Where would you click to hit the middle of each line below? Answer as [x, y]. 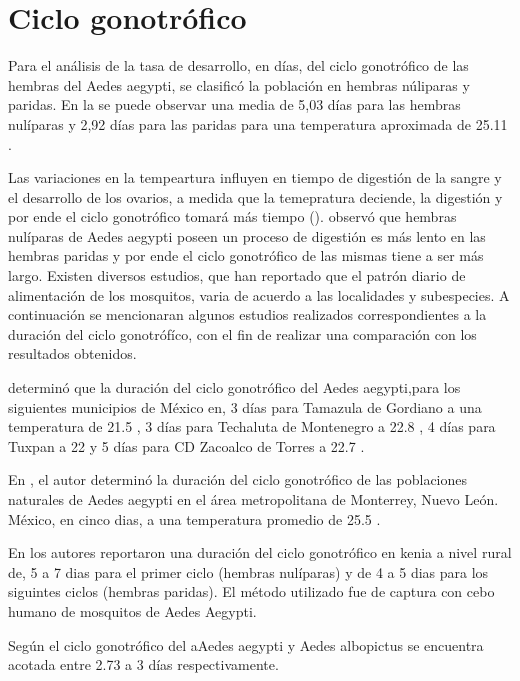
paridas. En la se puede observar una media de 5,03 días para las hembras [234, 104]
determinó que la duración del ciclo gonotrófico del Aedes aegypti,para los [234, 387]
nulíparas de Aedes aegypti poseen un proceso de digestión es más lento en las [247, 235]
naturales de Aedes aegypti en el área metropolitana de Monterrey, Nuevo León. [253, 499]
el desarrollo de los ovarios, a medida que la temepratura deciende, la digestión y [255, 196]
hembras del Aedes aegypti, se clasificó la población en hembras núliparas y [239, 84]
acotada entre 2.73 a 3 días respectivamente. [143, 664]
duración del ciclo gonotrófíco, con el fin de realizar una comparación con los [242, 333]
